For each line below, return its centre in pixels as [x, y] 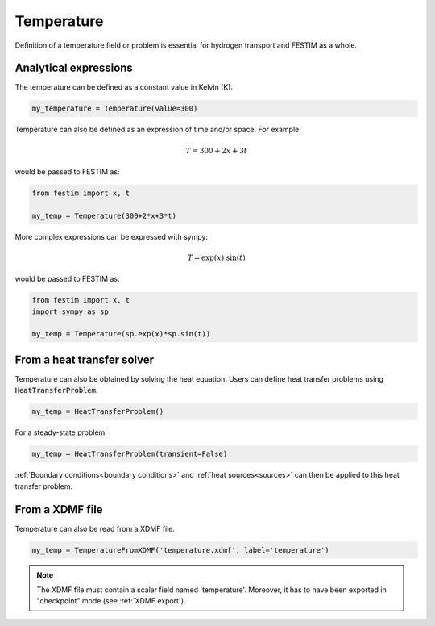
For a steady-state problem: [61, 432]
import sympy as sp [70, 311]
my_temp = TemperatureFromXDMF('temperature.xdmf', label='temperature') [180, 550]
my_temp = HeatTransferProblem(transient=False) [130, 454]
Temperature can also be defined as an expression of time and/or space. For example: [158, 130]
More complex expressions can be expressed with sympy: [112, 236]
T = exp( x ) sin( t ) [216, 257]
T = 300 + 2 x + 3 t [216, 150]
